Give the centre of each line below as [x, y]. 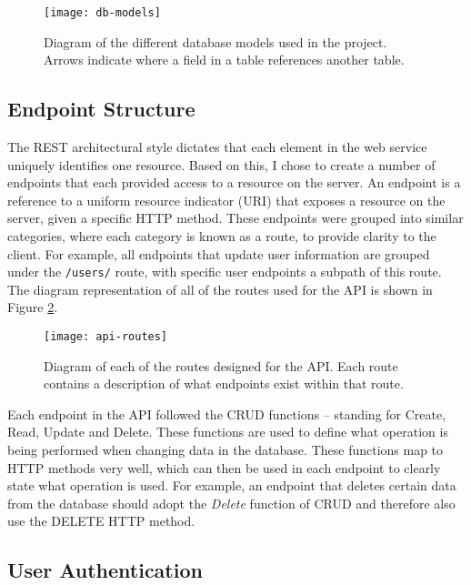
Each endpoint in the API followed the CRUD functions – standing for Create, [227, 414]
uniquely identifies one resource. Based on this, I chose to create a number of [221, 164]
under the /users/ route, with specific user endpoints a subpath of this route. [225, 272]
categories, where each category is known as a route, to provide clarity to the [222, 236]
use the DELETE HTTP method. [101, 521]
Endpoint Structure [101, 109]
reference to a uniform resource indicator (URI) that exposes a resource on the [226, 200]
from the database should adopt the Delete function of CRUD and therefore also [231, 503]
